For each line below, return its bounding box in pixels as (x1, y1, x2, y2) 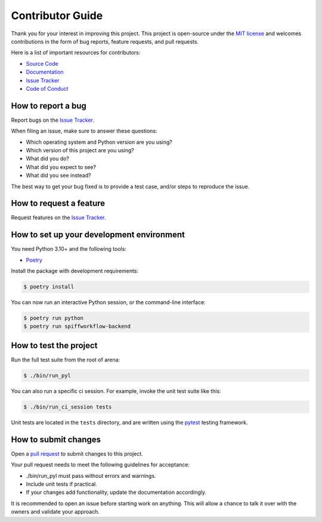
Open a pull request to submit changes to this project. (11, 450, 143, 457)
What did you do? (26, 155, 70, 162)
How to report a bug (11, 100, 86, 110)
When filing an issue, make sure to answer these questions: (11, 127, 157, 134)
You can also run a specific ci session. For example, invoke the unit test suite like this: (11, 387, 221, 394)
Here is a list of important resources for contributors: (11, 49, 141, 56)
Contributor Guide (11, 9, 103, 22)
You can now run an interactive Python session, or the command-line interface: (11, 299, 206, 306)
